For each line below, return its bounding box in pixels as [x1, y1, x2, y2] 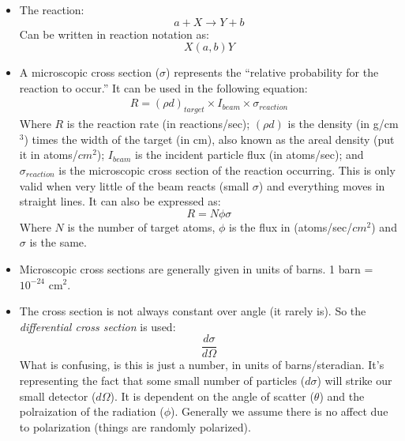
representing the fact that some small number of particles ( [19, 371, 306, 388]
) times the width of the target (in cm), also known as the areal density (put [24, 130, 395, 147]
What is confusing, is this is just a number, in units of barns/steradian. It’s [19, 356, 384, 373]
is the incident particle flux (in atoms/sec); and [135, 146, 364, 163]
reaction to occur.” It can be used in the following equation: [19, 79, 308, 96]
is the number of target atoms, [67, 218, 216, 235]
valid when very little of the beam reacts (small [19, 177, 249, 194]
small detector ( [19, 387, 96, 404]
